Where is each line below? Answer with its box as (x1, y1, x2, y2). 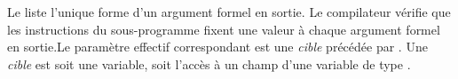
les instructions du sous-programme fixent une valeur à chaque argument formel (7, 20, 440, 38)
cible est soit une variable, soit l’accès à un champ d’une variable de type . (7, 54, 411, 73)
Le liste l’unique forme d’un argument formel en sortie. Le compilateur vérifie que (7, 3, 451, 20)
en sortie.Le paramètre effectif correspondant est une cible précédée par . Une (7, 37, 428, 56)
